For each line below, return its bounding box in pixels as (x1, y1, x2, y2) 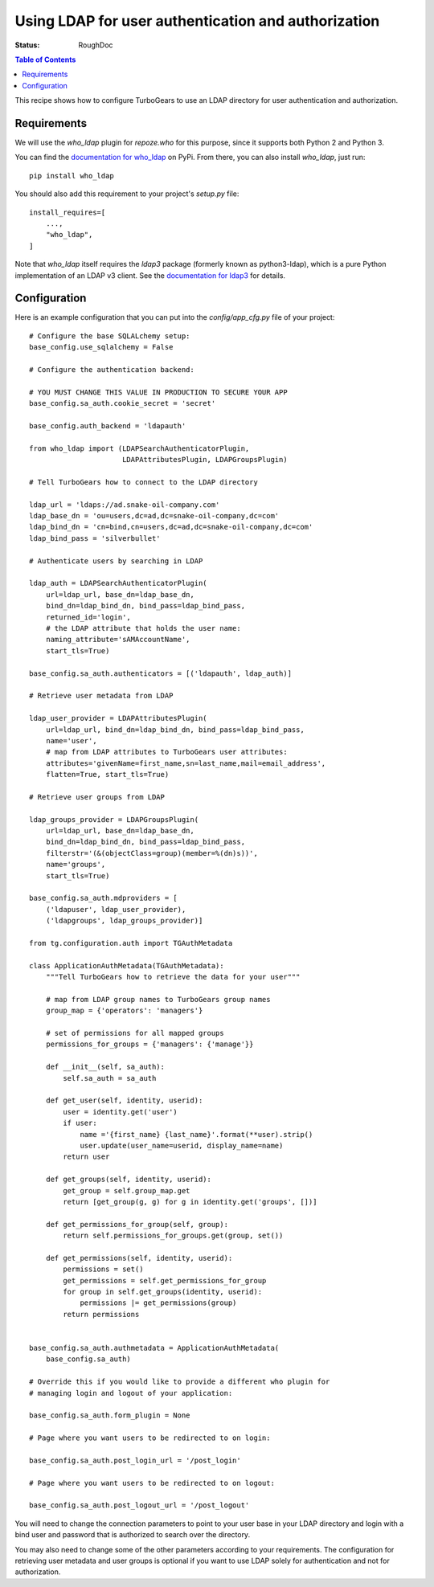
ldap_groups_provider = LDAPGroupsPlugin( (29, 815, 199, 824)
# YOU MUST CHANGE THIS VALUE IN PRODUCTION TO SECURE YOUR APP (29, 387, 289, 397)
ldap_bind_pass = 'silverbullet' (29, 534, 161, 542)
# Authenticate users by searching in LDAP (29, 556, 203, 566)
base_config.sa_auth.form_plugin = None (29, 1411, 190, 1420)
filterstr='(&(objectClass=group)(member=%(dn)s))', (45, 849, 259, 857)
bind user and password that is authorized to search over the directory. (14, 1530, 251, 1540)
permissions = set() (63, 1265, 144, 1274)
